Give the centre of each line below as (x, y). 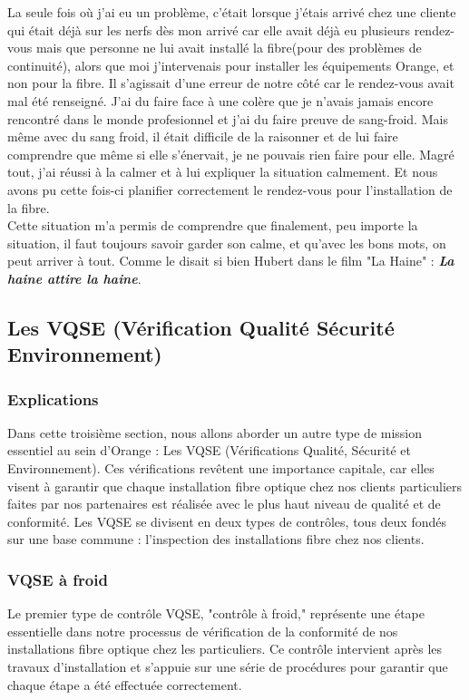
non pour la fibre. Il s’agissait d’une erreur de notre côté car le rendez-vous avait (231, 83)
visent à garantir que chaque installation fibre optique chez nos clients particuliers (235, 486)
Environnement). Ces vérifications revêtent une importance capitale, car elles (221, 468)
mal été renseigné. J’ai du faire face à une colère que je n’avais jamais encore (220, 100)
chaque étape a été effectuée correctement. (125, 684)
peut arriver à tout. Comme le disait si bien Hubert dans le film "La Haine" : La (231, 261)
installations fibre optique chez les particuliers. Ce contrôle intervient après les (225, 649)
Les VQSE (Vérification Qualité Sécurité (201, 327)
